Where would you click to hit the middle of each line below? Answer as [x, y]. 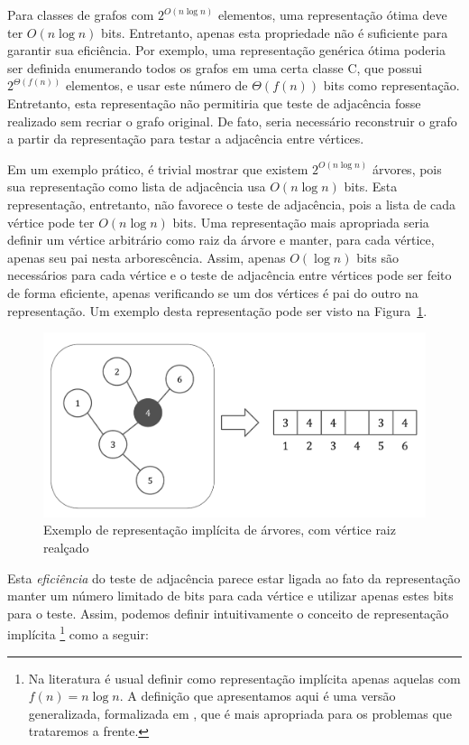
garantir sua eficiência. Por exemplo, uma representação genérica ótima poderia [226, 50]
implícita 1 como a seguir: [78, 633]
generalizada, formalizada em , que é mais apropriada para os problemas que [240, 713]
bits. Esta [371, 186]
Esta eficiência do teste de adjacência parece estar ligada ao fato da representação [234, 577]
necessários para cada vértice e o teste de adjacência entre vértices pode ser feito [230, 275]
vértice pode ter [51, 222]
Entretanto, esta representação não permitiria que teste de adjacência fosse [214, 102]
